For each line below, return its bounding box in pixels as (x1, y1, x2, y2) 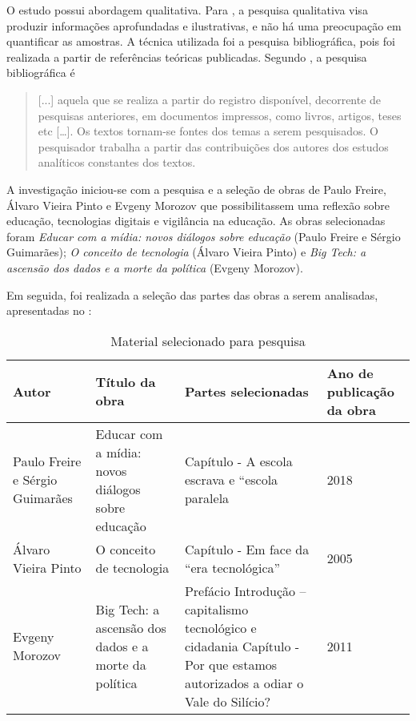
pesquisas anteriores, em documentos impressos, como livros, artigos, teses (38, 107, 402, 123)
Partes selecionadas (184, 381, 309, 401)
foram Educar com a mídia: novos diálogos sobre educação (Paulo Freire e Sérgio (6, 228, 401, 244)
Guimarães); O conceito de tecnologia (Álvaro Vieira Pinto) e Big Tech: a (6, 244, 366, 260)
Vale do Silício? (184, 691, 271, 711)
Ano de (326, 363, 374, 382)
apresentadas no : (6, 302, 92, 319)
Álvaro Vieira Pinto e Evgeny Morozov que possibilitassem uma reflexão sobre (6, 196, 390, 213)
